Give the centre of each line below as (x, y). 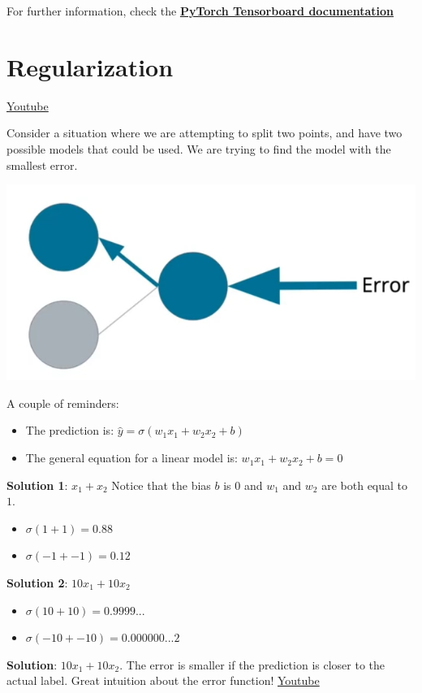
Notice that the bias (161, 485)
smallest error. (42, 165)
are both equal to (365, 485)
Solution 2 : (37, 583)
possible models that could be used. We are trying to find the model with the (199, 148)
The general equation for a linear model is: (131, 458)
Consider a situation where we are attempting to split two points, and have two (205, 133)
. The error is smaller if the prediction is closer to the (252, 664)
